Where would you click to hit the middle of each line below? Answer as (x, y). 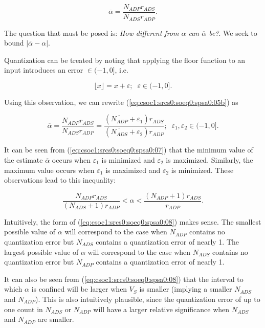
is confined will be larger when (79, 289)
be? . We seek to (233, 32)
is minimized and (128, 159)
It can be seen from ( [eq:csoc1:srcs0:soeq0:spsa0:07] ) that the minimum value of (129, 150)
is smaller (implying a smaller (186, 289)
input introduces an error (44, 70)
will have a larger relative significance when (161, 309)
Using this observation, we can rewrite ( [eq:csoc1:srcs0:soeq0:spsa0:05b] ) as (121, 102)
